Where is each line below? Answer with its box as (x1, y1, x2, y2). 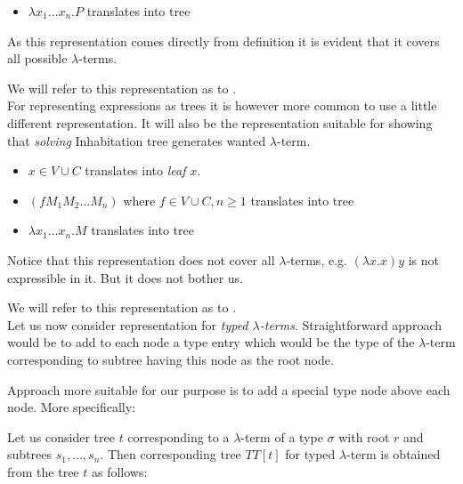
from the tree (7, 462, 79, 480)
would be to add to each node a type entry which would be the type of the (7, 333, 415, 351)
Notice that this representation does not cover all (7, 250, 275, 269)
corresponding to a (127, 427, 230, 446)
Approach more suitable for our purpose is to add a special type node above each (7, 380, 451, 399)
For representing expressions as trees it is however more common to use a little (7, 96, 437, 115)
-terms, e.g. (286, 250, 347, 269)
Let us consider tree (7, 427, 115, 446)
